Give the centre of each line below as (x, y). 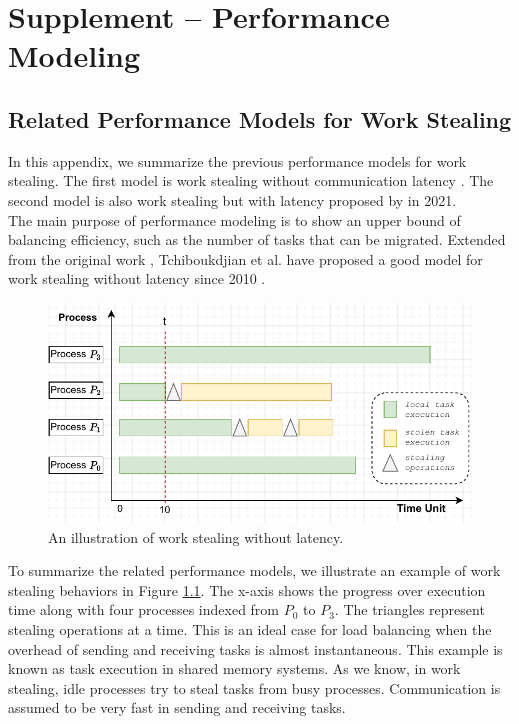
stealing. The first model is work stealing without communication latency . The (251, 180)
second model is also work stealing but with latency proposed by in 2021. (232, 199)
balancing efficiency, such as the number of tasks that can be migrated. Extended (257, 239)
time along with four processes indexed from (144, 609)
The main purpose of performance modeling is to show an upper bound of (234, 219)
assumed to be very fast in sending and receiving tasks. (177, 707)
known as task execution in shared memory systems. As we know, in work (234, 668)
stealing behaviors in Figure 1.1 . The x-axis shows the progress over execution (247, 589)
